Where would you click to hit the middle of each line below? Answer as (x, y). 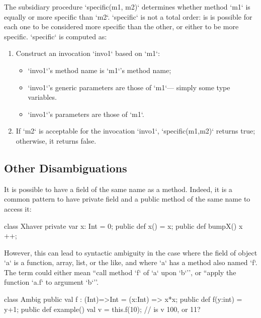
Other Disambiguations (66, 168)
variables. (42, 97)
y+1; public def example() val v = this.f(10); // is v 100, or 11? (102, 309)
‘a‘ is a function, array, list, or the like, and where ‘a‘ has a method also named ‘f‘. (131, 262)
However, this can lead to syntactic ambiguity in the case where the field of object (131, 252)
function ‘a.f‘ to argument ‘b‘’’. (51, 282)
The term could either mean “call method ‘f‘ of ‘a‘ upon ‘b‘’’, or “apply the (120, 272)
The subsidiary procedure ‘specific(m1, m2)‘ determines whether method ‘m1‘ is (127, 7)
